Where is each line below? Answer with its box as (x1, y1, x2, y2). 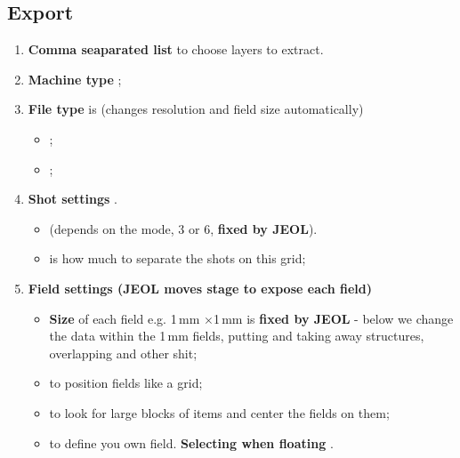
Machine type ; (28, 69, 122, 88)
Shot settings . (28, 189, 117, 208)
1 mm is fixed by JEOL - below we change (213, 309, 454, 327)
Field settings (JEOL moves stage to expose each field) (28, 278, 372, 297)
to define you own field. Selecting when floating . (49, 433, 334, 452)
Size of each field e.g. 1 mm (49, 309, 200, 327)
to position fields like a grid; (49, 374, 203, 392)
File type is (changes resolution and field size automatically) (28, 100, 364, 118)
